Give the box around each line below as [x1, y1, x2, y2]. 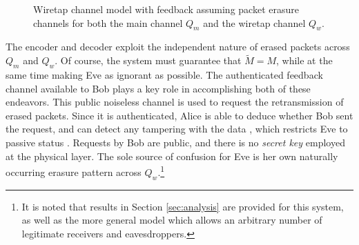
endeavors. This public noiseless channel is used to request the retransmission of [6, 95, 344, 109]
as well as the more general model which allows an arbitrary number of [21, 213, 322, 227]
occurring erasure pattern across [6, 164, 142, 179]
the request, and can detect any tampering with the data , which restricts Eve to [6, 121, 348, 136]
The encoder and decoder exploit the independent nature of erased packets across [6, 39, 350, 54]
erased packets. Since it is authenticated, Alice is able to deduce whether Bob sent [6, 108, 353, 122]
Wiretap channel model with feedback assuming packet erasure [33, 2, 299, 16]
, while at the [276, 53, 333, 68]
